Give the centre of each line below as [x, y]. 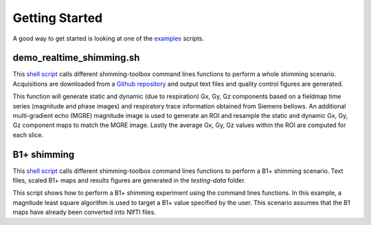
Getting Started [58, 18]
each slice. [28, 134]
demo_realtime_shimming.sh [76, 58]
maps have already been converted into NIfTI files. [84, 212]
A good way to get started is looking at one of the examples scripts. [109, 38]
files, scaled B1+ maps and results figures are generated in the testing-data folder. [129, 180]
